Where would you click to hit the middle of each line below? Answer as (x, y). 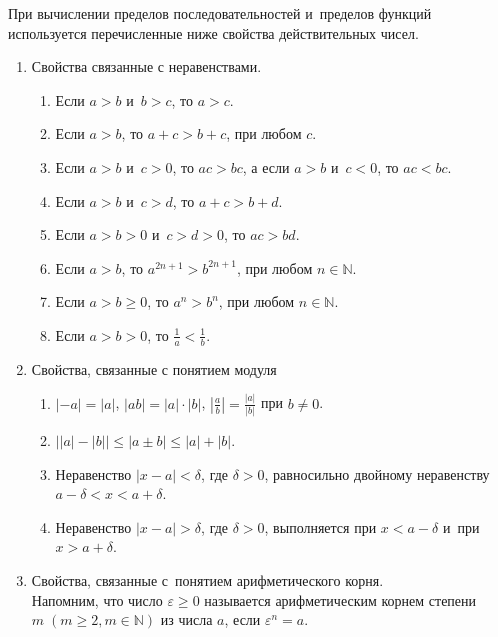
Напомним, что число (97, 599)
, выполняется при (320, 526)
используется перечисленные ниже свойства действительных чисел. (213, 32)
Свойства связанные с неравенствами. (146, 66)
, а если (266, 166)
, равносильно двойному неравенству (377, 473)
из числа (186, 619)
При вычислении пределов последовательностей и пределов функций (220, 13)
